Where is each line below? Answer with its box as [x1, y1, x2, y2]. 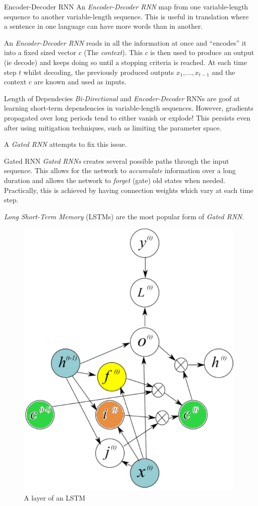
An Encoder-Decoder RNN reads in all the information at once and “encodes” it [4, 37, 247, 48]
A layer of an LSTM [24, 493, 85, 503]
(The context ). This [83, 47, 143, 58]
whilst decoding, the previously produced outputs [23, 66, 174, 77]
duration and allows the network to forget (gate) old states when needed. [4, 175, 225, 185]
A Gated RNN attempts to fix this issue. [4, 139, 127, 149]
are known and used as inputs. [34, 76, 127, 87]
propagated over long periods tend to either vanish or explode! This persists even [4, 112, 251, 123]
